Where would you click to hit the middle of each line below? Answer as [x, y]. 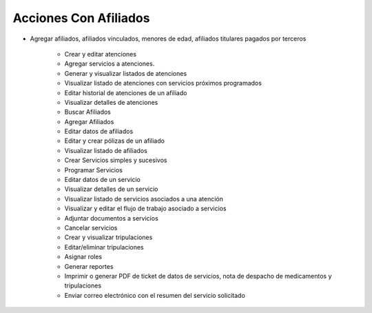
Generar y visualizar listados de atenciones [126, 73]
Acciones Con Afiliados [81, 18]
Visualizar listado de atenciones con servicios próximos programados [163, 83]
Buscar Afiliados [88, 112]
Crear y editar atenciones [101, 54]
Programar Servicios [94, 170]
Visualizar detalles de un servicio [111, 189]
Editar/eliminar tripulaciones [104, 247]
